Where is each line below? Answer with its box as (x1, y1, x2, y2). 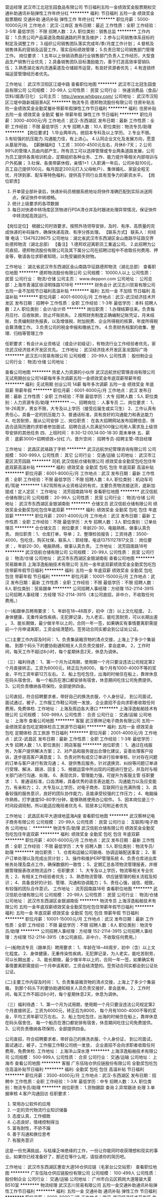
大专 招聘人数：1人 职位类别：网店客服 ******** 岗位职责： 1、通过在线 (5, 742, 148, 748)
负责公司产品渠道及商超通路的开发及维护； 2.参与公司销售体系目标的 (17, 34, 155, 40)
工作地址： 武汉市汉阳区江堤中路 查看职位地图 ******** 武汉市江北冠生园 (5, 81, 152, 87)
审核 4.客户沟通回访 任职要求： (9, 1091, 71, 1096)
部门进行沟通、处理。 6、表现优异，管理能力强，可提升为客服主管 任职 (9, 773, 150, 778)
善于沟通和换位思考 (12, 1132, 51, 1137)
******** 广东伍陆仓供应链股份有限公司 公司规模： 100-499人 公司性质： (10, 1170, 158, 1176)
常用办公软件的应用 (12, 1101, 51, 1107)
